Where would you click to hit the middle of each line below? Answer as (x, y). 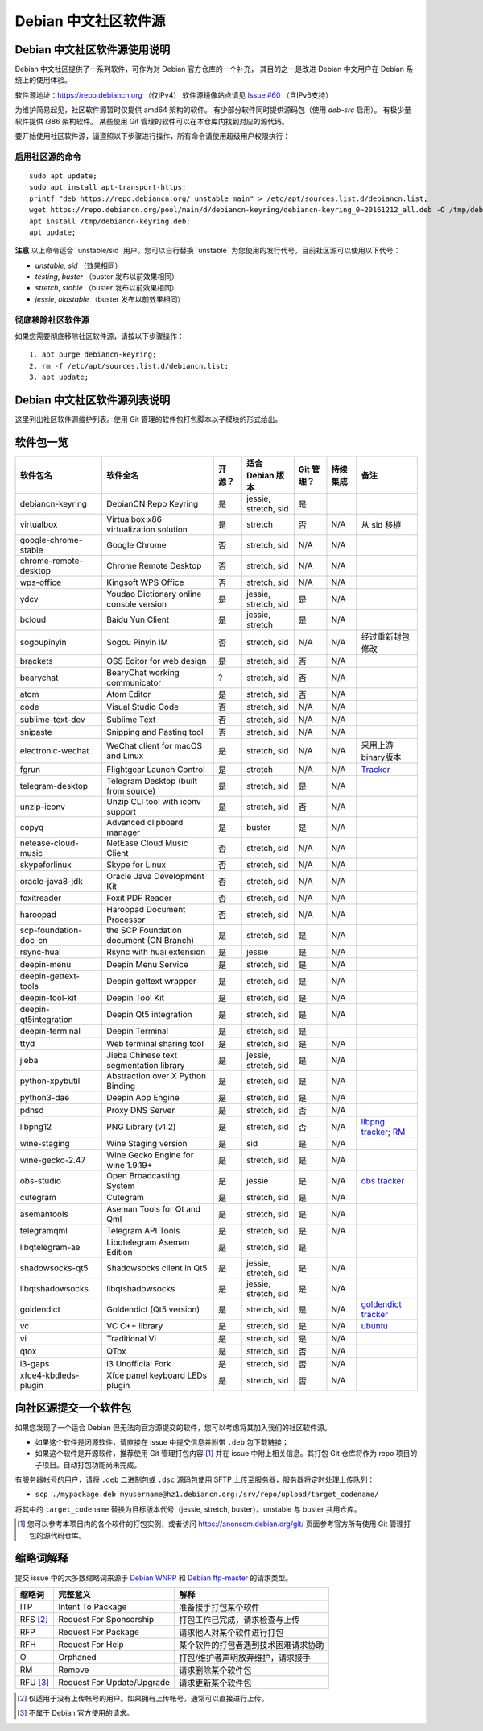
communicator (134, 683)
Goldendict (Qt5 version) (153, 1309)
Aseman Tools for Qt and (153, 1209)
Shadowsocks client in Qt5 (157, 1268)
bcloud (33, 619)
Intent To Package (92, 1607)
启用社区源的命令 (48, 156)
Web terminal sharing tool (155, 1043)
